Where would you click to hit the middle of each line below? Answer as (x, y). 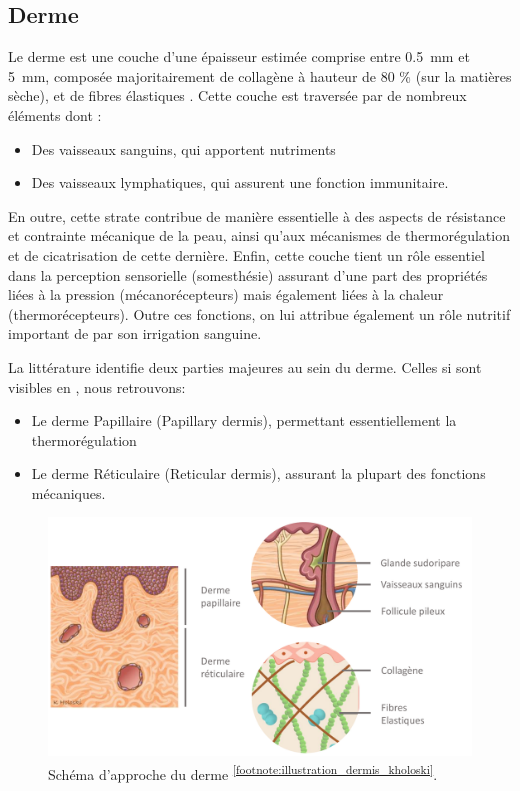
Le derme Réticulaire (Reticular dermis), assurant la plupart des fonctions (258, 473)
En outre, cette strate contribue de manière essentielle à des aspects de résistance (257, 215)
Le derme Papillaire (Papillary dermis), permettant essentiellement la (244, 420)
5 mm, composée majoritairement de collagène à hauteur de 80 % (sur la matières (260, 75)
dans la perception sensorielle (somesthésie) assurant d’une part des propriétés (248, 274)
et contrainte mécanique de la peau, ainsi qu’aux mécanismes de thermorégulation (259, 235)
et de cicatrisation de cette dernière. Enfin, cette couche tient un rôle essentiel (246, 254)
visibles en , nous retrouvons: (97, 386)
